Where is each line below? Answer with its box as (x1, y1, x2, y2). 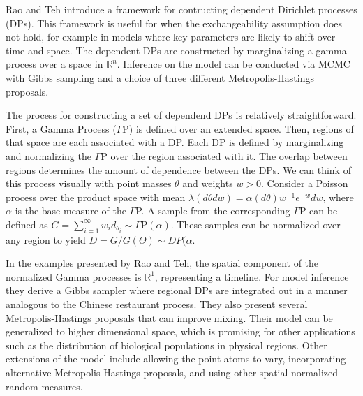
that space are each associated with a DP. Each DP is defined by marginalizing (6, 135, 344, 149)
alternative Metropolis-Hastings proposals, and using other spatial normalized (6, 365, 338, 380)
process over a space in (6, 57, 103, 71)
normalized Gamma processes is (6, 269, 142, 284)
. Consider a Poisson (261, 176, 348, 191)
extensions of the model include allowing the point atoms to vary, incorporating (6, 351, 346, 366)
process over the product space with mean (6, 189, 186, 204)
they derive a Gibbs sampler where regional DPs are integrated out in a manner (6, 283, 348, 298)
